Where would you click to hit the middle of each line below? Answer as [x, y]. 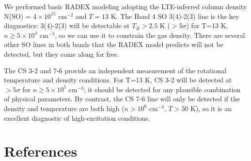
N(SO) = [17, 16]
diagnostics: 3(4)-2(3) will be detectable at [67, 25]
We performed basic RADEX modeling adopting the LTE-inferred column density [125, 6]
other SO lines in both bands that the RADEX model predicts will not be [114, 44]
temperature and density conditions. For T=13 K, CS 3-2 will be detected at [118, 80]
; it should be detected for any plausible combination [162, 89]
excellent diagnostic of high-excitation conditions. [77, 118]
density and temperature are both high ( [64, 108]
